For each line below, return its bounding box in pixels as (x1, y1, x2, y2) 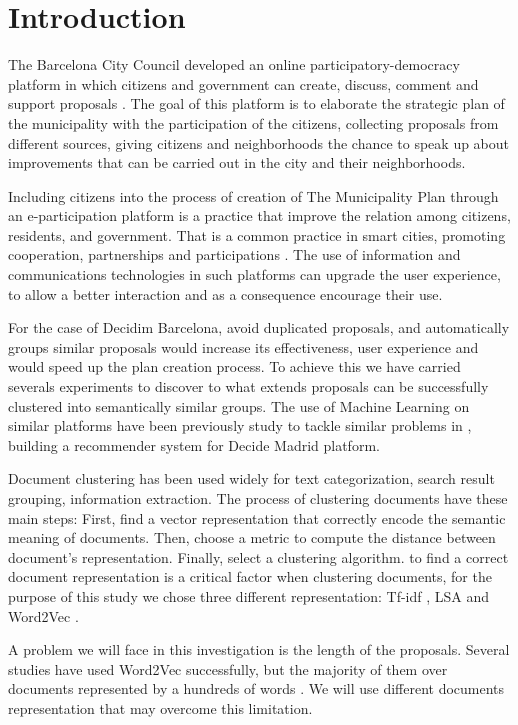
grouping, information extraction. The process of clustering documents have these (8, 488, 508, 508)
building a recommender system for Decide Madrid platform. (8, 434, 380, 455)
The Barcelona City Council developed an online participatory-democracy (8, 54, 460, 75)
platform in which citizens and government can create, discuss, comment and (8, 73, 479, 94)
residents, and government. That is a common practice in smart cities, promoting (8, 224, 506, 245)
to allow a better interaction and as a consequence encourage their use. (8, 283, 443, 304)
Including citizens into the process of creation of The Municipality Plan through (8, 185, 499, 206)
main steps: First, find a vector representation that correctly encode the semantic (8, 507, 506, 528)
